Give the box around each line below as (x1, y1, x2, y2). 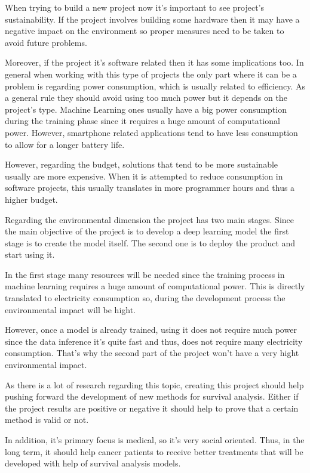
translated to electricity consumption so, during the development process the (5, 292, 286, 304)
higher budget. (5, 193, 58, 205)
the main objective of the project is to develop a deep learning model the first (5, 225, 289, 237)
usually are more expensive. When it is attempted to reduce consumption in (5, 169, 283, 182)
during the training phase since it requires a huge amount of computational (5, 115, 280, 127)
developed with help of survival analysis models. (5, 457, 181, 469)
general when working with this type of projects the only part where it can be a (5, 67, 297, 80)
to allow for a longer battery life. (5, 138, 125, 150)
